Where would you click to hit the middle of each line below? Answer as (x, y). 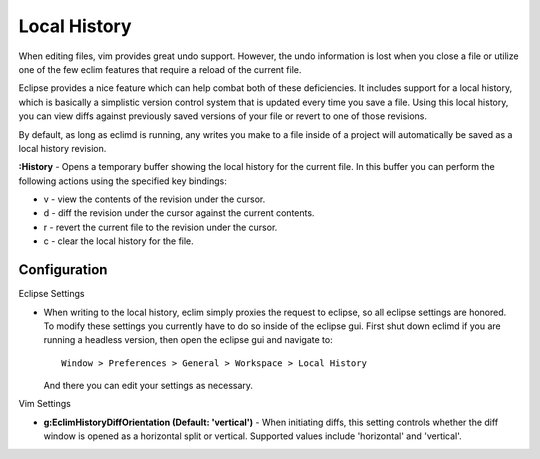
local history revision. (62, 148)
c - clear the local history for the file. (118, 241)
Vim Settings (45, 404)
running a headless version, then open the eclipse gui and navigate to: (188, 340)
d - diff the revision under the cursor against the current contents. (179, 213)
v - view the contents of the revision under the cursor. (154, 199)
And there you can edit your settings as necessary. (148, 386)
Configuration (63, 270)
